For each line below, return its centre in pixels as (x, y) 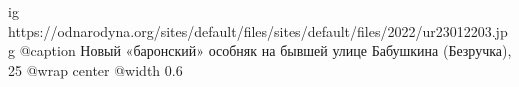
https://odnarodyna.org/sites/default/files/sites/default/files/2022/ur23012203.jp (258, 30)
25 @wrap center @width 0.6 (95, 69)
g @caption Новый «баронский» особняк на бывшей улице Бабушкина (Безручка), (260, 50)
